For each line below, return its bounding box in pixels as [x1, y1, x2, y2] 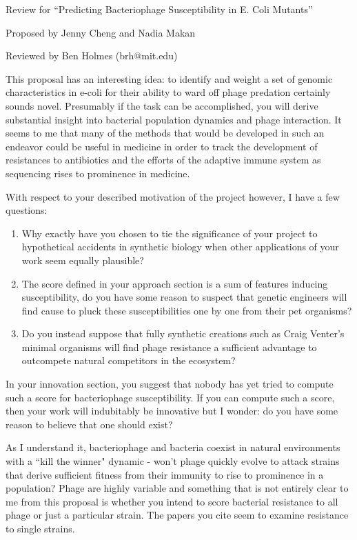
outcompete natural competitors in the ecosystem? [21, 353, 236, 368]
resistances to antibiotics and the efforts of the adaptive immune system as [6, 152, 321, 167]
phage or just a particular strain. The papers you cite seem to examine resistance [6, 508, 349, 522]
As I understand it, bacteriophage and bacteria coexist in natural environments [6, 440, 340, 454]
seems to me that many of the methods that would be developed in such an [6, 126, 325, 140]
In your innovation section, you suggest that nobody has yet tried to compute [6, 377, 334, 391]
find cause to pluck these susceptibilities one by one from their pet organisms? [21, 303, 352, 317]
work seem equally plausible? [21, 252, 144, 267]
